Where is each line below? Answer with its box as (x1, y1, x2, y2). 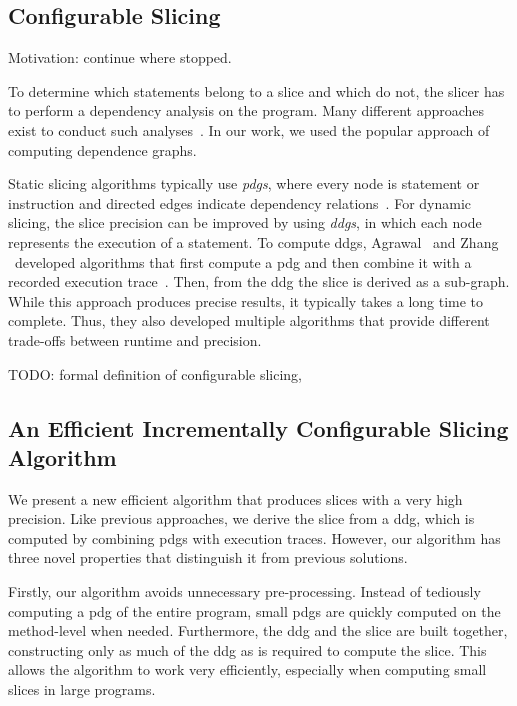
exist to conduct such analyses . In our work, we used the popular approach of (8, 119, 490, 140)
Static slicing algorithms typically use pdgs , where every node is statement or (8, 173, 480, 194)
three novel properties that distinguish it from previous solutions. (8, 547, 408, 568)
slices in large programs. (8, 679, 156, 700)
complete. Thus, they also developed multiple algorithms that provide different (8, 310, 490, 331)
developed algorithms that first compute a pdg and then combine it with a (14, 251, 472, 272)
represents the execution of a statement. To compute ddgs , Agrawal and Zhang (8, 231, 499, 252)
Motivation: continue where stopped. (8, 47, 232, 68)
